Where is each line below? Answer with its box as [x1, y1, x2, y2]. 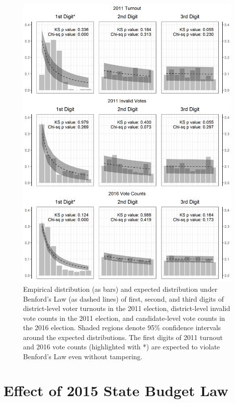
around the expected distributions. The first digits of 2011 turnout [23, 332, 223, 342]
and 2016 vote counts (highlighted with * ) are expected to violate [23, 341, 220, 352]
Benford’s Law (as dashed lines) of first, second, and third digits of [23, 293, 224, 304]
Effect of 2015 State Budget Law [3, 380, 229, 400]
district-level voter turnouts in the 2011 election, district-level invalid [23, 303, 230, 313]
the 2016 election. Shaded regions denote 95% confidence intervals [23, 322, 221, 333]
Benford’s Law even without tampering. [23, 351, 143, 362]
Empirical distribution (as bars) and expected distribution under [23, 283, 217, 294]
